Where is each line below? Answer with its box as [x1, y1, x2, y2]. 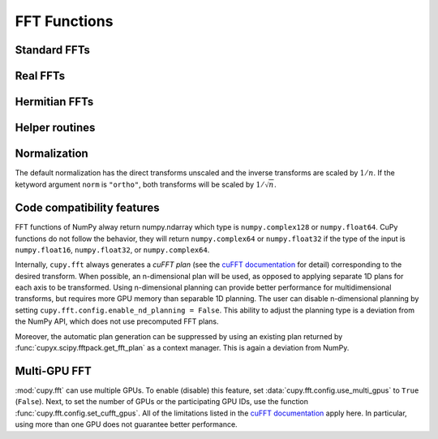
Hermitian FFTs [15, 95, 94, 109]
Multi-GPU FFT [15, 364, 92, 377]
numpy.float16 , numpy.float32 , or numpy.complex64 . [15, 244, 210, 255]
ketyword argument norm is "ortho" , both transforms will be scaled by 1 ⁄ [15, 179, 264, 189]
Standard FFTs [15, 43, 91, 57]
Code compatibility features [15, 201, 160, 215]
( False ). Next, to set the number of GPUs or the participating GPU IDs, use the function [15, 397, 308, 407]
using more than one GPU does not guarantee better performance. [15, 420, 238, 429]
